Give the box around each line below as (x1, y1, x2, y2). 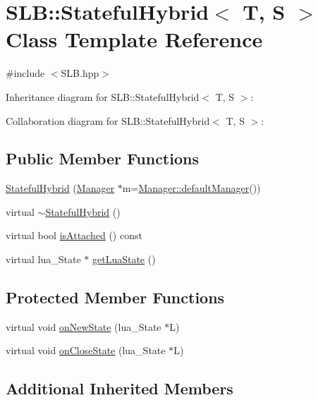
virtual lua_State (6, 252, 81, 267)
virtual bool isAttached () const (6, 228, 142, 243)
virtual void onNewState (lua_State (6, 319, 161, 334)
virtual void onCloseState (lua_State (6, 343, 166, 358)
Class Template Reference (6, 25, 263, 54)
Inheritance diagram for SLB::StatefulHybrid (6, 89, 200, 104)
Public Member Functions (6, 147, 199, 169)
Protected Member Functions (6, 286, 225, 308)
